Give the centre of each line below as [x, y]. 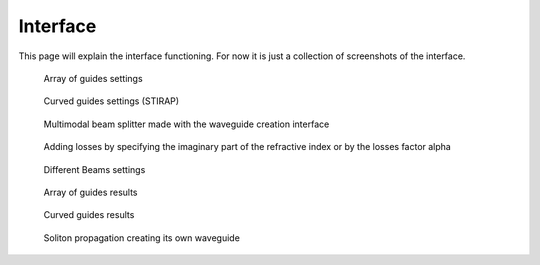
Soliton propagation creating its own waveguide [141, 237]
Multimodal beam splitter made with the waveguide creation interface [186, 124]
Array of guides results [91, 192]
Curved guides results [89, 215]
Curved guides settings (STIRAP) [111, 101]
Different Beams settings [94, 169]
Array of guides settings [93, 78]
